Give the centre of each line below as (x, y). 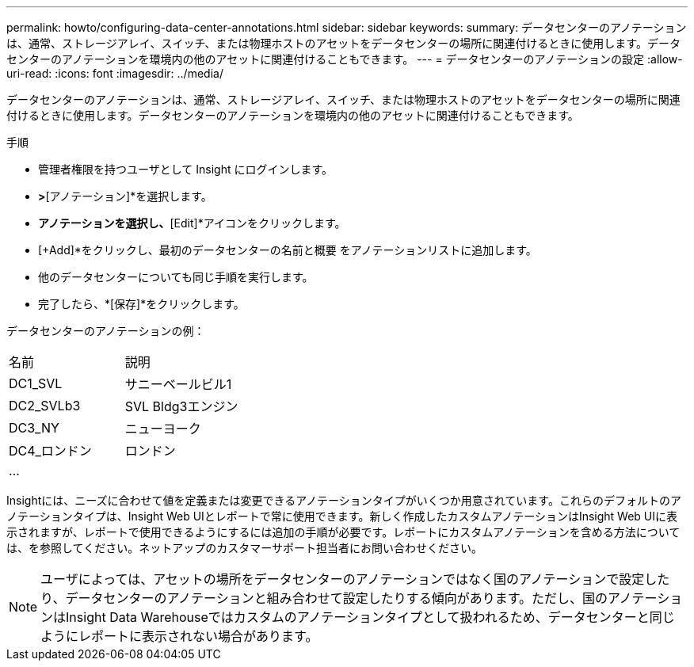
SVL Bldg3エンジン (181, 406)
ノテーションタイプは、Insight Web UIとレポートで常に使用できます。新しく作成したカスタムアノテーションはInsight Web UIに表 (342, 516)
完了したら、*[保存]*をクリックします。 (141, 304)
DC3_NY (34, 428)
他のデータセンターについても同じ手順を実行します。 (176, 277)
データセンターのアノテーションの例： (106, 331)
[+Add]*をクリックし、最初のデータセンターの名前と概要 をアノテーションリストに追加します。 (288, 250)
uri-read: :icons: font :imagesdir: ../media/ (115, 73)
